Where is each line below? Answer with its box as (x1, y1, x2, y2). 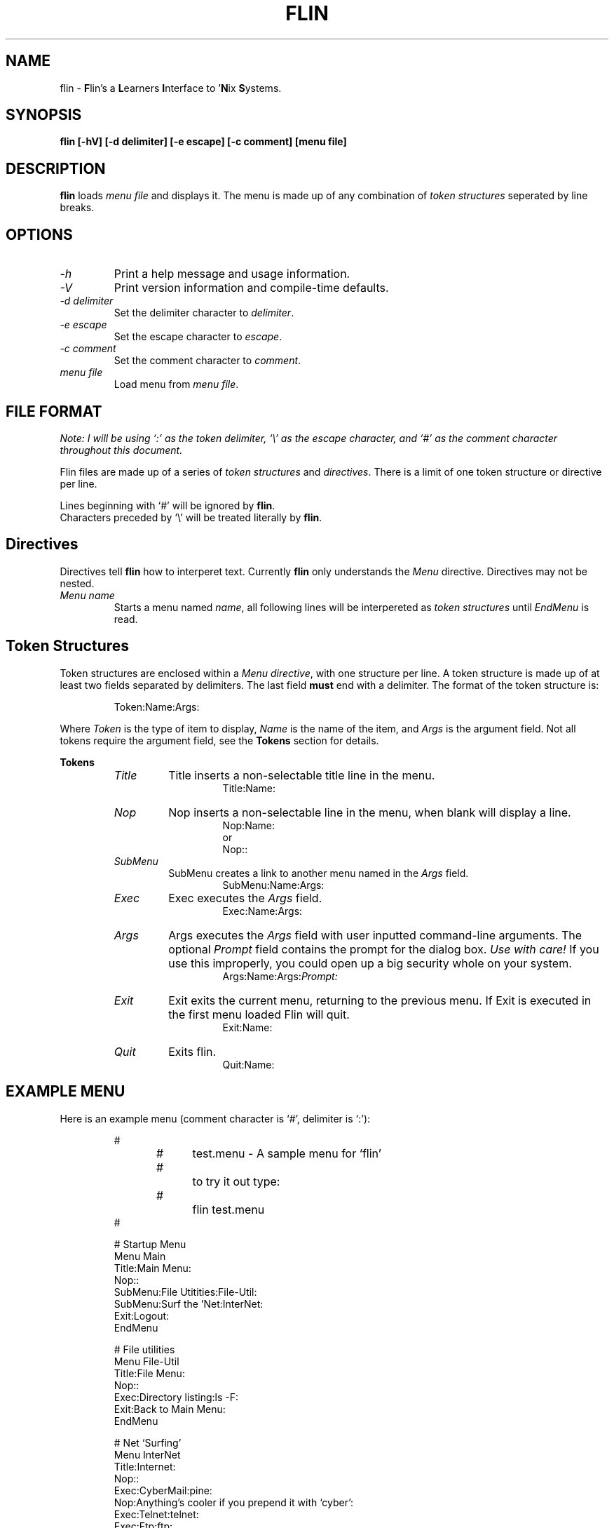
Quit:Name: (222, 1058, 275, 1071)
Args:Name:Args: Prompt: (222, 970, 338, 982)
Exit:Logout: (114, 1309, 170, 1322)
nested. (60, 577, 95, 589)
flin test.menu (192, 1202, 265, 1217)
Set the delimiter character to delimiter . (114, 307, 294, 319)
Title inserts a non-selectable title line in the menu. (168, 768, 435, 782)
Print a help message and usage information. (114, 267, 350, 281)
